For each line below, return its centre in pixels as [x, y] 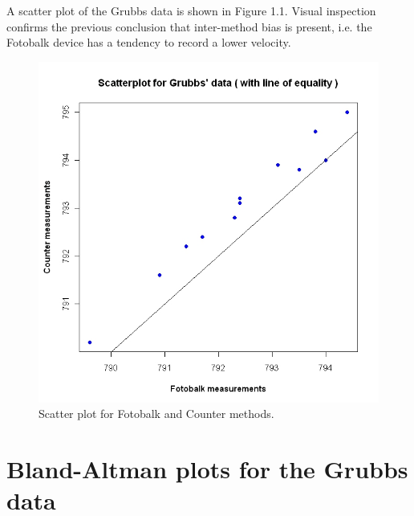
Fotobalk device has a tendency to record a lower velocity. [149, 42]
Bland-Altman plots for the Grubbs [207, 469]
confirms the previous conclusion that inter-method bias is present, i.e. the [189, 26]
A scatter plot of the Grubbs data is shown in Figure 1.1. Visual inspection [191, 10]
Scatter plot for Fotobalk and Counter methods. [156, 414]
